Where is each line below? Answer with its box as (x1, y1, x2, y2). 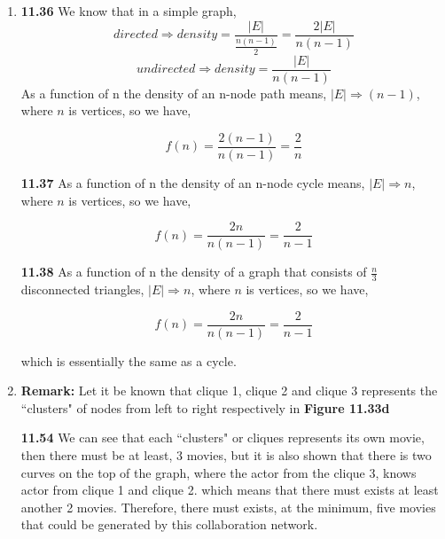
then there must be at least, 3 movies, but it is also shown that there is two (20, 446, 432, 465)
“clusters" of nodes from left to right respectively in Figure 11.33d (20, 398, 390, 417)
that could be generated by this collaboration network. (20, 515, 318, 534)
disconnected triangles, (20, 280, 144, 299)
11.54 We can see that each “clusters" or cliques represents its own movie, (20, 428, 425, 447)
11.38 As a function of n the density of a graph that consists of (20, 262, 367, 281)
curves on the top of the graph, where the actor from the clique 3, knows (20, 463, 417, 481)
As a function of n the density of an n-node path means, (20, 83, 327, 102)
